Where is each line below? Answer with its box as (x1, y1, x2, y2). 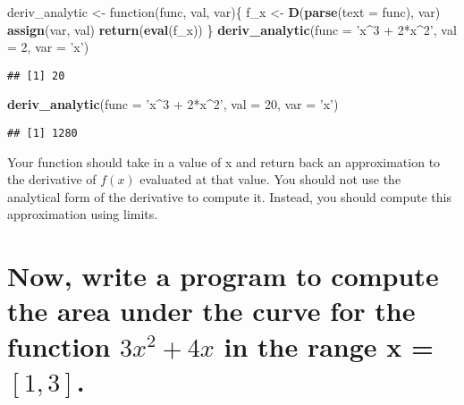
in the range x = (224, 327, 434, 364)
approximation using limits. (7, 205, 158, 224)
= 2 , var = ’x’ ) (7, 38, 89, 56)
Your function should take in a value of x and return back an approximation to (7, 152, 441, 171)
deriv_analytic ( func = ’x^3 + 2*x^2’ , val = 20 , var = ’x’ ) (7, 95, 339, 114)
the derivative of (7, 170, 97, 189)
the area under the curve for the (7, 292, 416, 329)
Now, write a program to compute (7, 257, 439, 294)
